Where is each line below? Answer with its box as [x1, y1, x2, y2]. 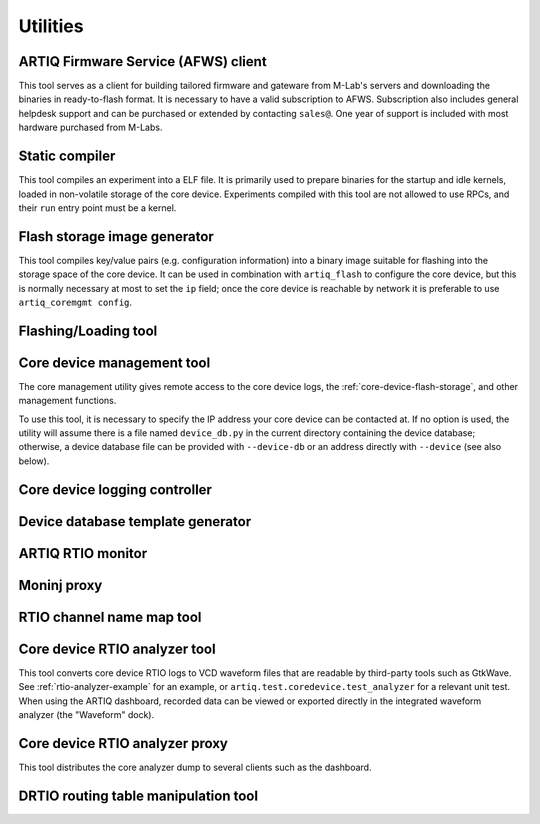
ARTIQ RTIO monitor [18, 545, 148, 562]
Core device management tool [18, 354, 211, 371]
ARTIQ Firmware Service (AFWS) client [18, 53, 267, 70]
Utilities [18, 15, 84, 37]
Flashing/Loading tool [18, 322, 158, 339]
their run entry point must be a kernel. [18, 201, 177, 214]
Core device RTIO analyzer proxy [18, 735, 229, 752]
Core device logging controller [18, 481, 212, 498]
